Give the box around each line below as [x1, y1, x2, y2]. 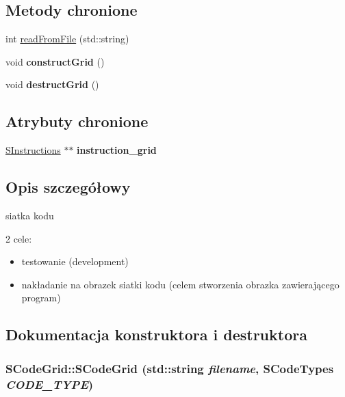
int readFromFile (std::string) [5, 31, 129, 46]
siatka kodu [5, 208, 54, 222]
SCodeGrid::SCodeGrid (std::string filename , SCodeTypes [5, 359, 334, 377]
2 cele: [5, 231, 32, 245]
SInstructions [5, 143, 61, 157]
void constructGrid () [5, 54, 105, 68]
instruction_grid [77, 143, 157, 157]
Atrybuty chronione [5, 111, 149, 132]
